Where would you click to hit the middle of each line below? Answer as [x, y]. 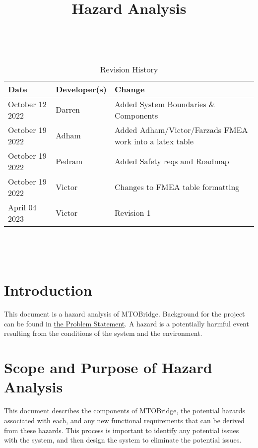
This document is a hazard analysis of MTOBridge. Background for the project [125, 314]
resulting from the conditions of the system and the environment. [103, 333]
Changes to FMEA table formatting [177, 187]
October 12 [27, 104]
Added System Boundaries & [165, 104]
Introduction [48, 290]
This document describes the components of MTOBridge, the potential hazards [125, 411]
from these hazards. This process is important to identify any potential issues [122, 430]
